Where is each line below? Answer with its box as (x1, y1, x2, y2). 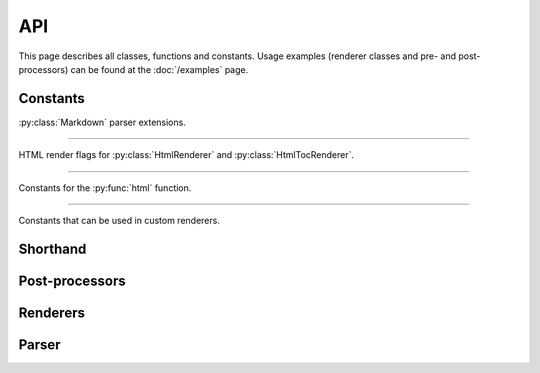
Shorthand (18, 240, 87, 257)
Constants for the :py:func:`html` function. (18, 181, 192, 194)
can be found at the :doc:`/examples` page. (70, 63, 249, 75)
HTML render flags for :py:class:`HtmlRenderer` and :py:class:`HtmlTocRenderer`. (18, 149, 355, 161)
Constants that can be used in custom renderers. (18, 215, 220, 227)
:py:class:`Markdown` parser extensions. (18, 116, 187, 128)
